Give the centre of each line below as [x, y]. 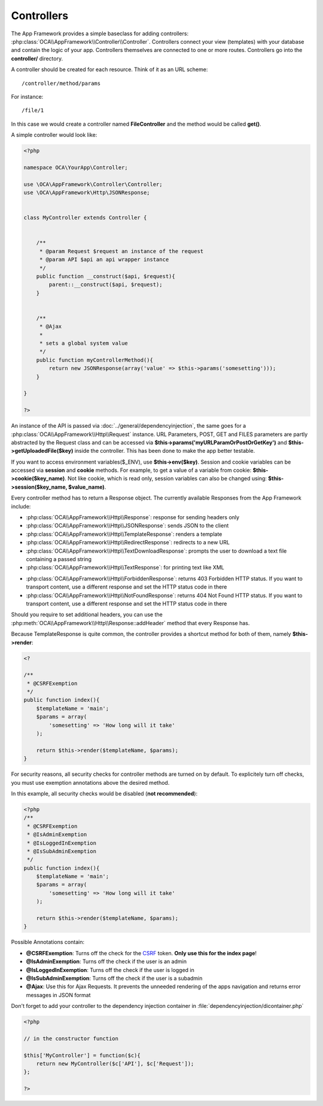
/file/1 [33, 110]
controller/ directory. [37, 58]
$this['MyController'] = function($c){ [82, 1055]
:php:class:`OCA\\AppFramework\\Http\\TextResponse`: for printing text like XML [125, 568]
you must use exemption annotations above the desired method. [90, 782]
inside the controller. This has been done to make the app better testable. [165, 451]
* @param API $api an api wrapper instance [104, 260]
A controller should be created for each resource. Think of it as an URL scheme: [109, 69]
